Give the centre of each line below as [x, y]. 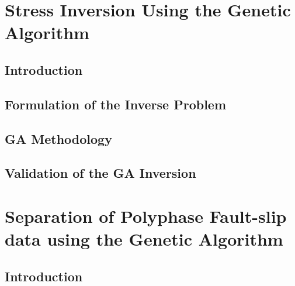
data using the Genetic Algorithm [144, 239]
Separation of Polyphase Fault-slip [146, 216]
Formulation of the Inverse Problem [116, 104]
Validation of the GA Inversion [100, 173]
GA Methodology [58, 138]
